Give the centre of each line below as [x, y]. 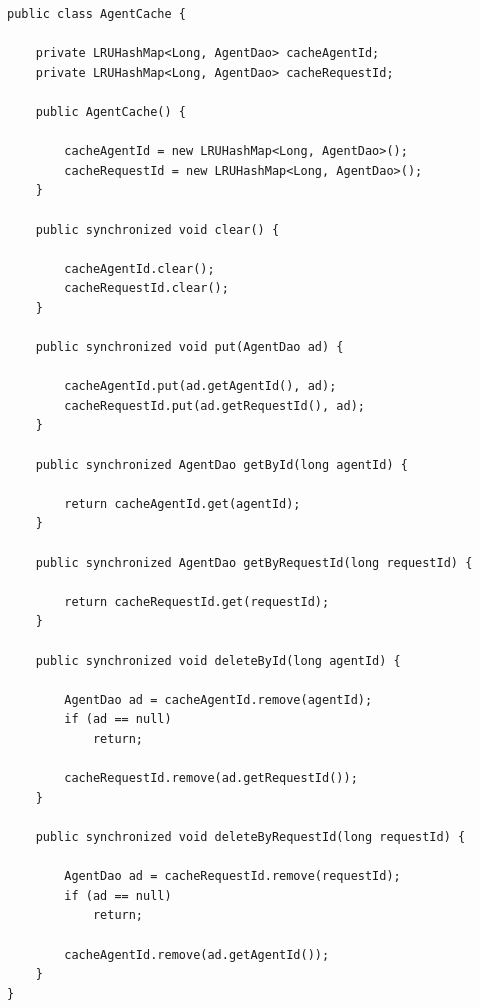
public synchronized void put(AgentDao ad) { [189, 347]
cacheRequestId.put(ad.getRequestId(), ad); [214, 405]
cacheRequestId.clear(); [146, 288]
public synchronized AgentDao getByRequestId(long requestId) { [254, 562]
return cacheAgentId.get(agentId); [182, 503]
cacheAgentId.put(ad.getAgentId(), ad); [200, 386]
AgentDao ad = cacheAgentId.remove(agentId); [218, 699]
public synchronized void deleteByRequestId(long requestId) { [250, 836]
